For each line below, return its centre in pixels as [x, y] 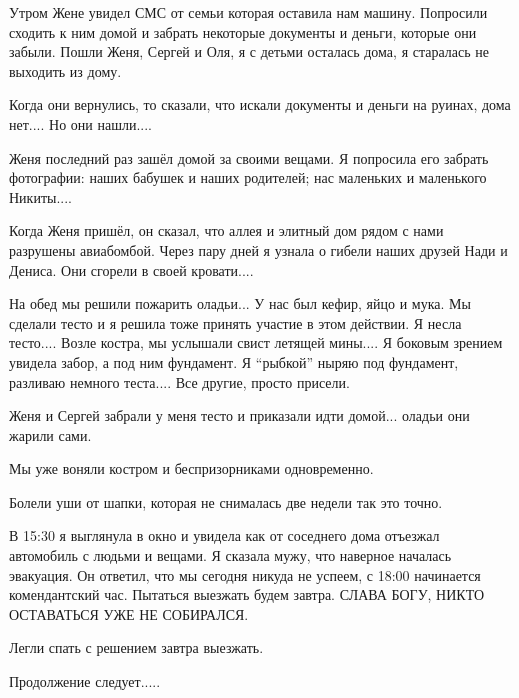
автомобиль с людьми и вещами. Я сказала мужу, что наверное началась [230, 555]
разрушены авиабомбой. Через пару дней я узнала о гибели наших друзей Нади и [258, 249]
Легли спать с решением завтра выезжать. [136, 647]
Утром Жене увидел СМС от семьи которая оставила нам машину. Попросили [248, 12]
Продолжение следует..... [85, 681]
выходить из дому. [65, 70]
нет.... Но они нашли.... [81, 123]
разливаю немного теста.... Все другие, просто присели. [179, 381]
